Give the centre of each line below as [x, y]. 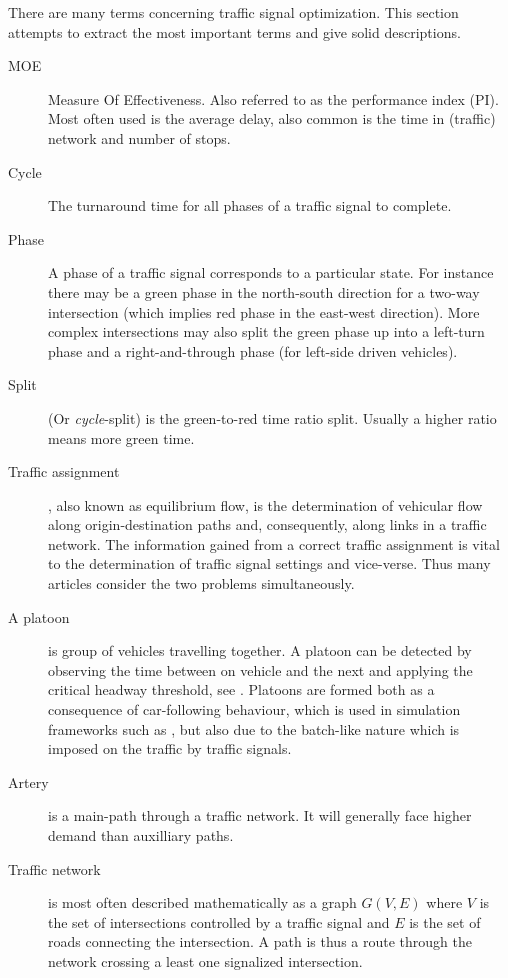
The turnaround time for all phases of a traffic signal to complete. [250, 205]
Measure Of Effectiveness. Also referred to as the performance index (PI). [273, 98]
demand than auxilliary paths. [141, 835]
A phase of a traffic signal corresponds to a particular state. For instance [271, 272]
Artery [28, 781]
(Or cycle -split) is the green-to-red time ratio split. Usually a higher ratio [272, 417]
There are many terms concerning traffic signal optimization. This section [233, 12]
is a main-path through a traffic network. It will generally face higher [260, 815]
